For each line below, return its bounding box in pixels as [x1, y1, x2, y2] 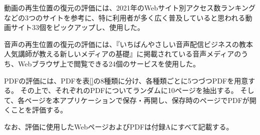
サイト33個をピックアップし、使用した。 [11, 22, 144, 32]
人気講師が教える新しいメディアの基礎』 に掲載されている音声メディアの [4, 48, 241, 59]
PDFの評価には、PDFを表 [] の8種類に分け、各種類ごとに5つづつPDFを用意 [4, 75, 248, 85]
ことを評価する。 [11, 104, 67, 115]
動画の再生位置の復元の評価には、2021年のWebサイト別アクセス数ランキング [4, 2, 256, 12]
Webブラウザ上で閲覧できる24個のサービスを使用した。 [18, 58, 200, 68]
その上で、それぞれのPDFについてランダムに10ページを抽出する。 [20, 85, 238, 95]
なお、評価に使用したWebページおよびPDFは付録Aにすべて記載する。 [4, 121, 233, 131]
